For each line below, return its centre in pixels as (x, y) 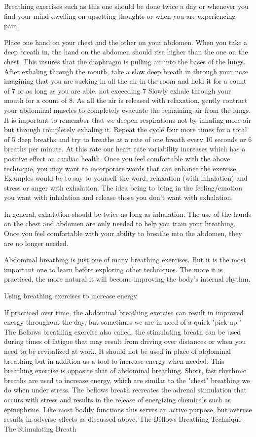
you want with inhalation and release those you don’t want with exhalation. (119, 197)
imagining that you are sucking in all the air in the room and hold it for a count (125, 81)
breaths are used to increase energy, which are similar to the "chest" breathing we (127, 380)
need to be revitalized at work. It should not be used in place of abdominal (117, 351)
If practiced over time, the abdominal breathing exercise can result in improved (124, 312)
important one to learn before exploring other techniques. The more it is (113, 269)
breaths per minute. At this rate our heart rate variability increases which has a (125, 149)
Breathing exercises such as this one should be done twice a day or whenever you (126, 6)
